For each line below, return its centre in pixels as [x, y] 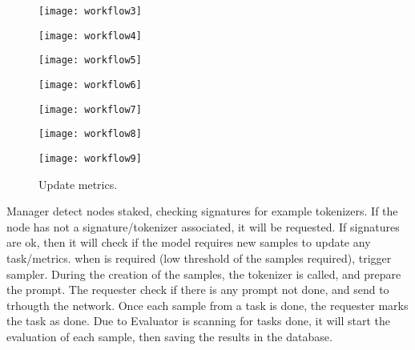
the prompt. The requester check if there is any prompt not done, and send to [198, 290]
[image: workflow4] [90, 36]
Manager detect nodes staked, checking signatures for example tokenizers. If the [202, 211]
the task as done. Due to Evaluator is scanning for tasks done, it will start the [198, 321]
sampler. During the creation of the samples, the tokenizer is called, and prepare [204, 274]
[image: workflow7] [90, 109]
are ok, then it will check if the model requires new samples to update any [189, 242]
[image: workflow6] [90, 84]
